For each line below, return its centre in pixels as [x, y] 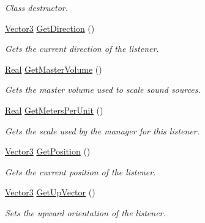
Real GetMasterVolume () [54, 69]
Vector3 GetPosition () [48, 151]
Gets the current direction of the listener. [82, 49]
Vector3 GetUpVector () [50, 192]
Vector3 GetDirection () [50, 28]
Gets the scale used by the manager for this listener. [102, 130]
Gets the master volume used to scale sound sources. [103, 90]
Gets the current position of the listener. [80, 171]
